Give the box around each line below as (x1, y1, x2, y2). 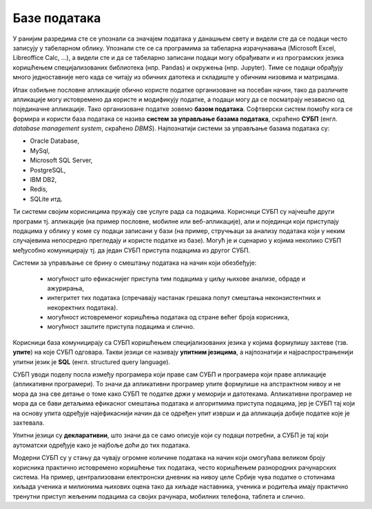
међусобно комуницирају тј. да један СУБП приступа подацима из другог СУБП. (12, 246, 251, 254)
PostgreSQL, (30, 166, 66, 174)
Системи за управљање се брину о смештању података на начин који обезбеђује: (12, 259, 257, 267)
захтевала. (12, 419, 45, 427)
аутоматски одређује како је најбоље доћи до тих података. (12, 441, 191, 449)
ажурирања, (47, 283, 84, 292)
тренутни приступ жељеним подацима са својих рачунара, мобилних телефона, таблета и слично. (12, 492, 306, 500)
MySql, (30, 146, 50, 154)
